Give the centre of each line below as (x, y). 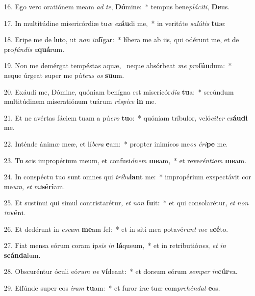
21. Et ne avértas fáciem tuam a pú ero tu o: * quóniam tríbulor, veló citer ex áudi (126, 117)
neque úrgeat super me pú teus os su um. (64, 75)
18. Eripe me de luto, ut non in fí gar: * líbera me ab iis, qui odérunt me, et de (122, 39)
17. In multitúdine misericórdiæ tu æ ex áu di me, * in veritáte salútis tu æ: (115, 23)
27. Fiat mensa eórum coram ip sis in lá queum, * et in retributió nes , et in (115, 245)
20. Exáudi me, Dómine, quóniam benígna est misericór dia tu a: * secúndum (119, 91)
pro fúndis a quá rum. (34, 49)
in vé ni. (15, 212)
